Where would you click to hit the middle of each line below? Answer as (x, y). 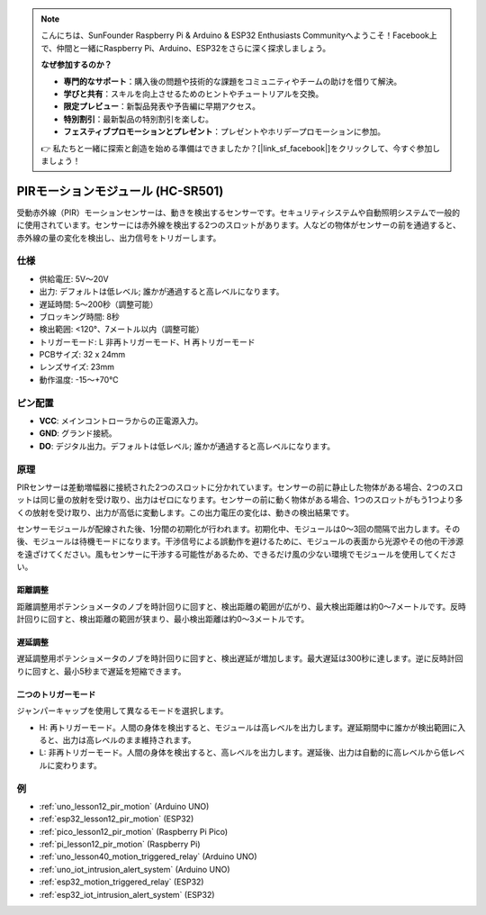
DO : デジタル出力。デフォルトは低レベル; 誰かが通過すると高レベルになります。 (187, 446)
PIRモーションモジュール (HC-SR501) (120, 190)
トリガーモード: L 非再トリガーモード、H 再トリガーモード (147, 341)
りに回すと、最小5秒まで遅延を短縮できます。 (101, 671)
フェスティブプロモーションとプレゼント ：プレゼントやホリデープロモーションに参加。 (225, 131)
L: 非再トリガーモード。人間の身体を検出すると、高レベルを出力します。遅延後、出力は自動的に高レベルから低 (244, 753)
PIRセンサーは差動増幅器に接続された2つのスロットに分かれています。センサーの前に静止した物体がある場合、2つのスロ (240, 487)
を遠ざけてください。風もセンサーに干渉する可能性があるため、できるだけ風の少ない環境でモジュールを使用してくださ (237, 554)
